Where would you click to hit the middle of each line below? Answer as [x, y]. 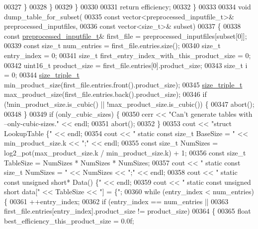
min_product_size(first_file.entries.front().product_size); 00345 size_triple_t [123, 84]
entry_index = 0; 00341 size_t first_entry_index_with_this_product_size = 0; [128, 55]
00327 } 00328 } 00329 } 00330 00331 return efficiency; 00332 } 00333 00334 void [128, 6]
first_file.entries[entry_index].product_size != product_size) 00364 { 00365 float [128, 211]
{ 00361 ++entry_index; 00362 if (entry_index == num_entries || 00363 [116, 201]
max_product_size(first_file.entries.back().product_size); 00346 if [105, 94]
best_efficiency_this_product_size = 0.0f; [69, 221]
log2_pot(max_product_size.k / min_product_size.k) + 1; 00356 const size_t [125, 152]
